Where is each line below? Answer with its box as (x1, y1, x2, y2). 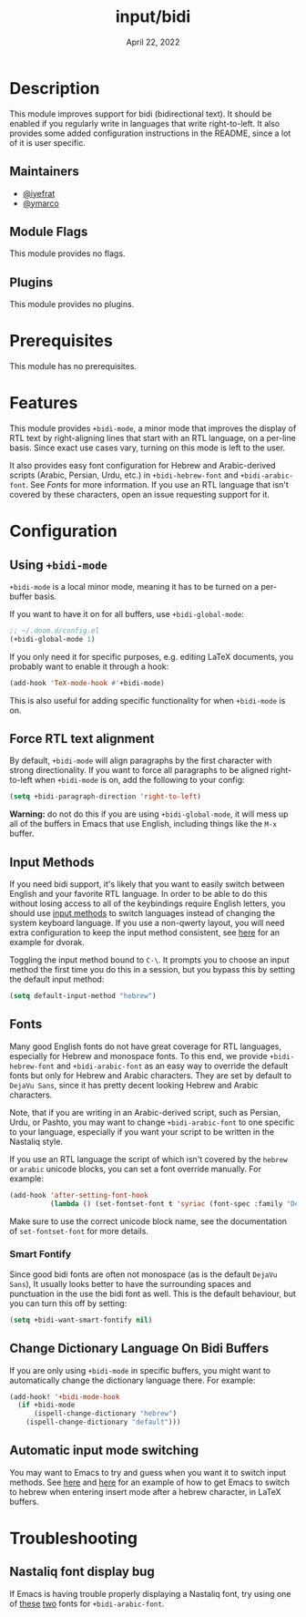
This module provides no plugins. (9, 299, 135, 310)
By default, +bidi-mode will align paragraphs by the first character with (9, 755, 272, 767)
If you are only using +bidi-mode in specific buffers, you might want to (9, 1365, 271, 1375)
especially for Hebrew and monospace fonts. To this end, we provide (9, 1050, 269, 1061)
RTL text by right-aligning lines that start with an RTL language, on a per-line (9, 433, 296, 443)
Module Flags (9, 223, 88, 239)
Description (9, 77, 100, 98)
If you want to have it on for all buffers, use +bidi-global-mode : (9, 609, 244, 619)
